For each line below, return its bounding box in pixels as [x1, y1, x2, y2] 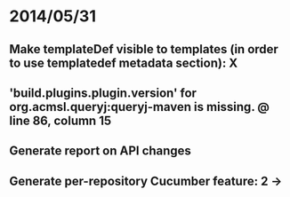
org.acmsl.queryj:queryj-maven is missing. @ [9, 99, 270, 114]
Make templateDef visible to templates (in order [9, 42, 278, 57]
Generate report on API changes [9, 144, 191, 159]
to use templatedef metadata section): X [9, 55, 238, 70]
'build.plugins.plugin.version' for [9, 85, 197, 100]
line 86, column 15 [9, 113, 112, 128]
